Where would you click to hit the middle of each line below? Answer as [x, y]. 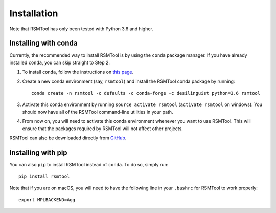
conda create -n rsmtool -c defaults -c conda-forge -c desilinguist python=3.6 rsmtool [146, 93]
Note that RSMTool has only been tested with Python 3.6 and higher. [81, 29]
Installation [34, 13]
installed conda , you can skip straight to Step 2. [60, 62]
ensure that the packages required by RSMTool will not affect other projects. [103, 129]
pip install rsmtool [44, 176]
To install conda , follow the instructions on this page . [78, 72]
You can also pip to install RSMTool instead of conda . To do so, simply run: [89, 164]
